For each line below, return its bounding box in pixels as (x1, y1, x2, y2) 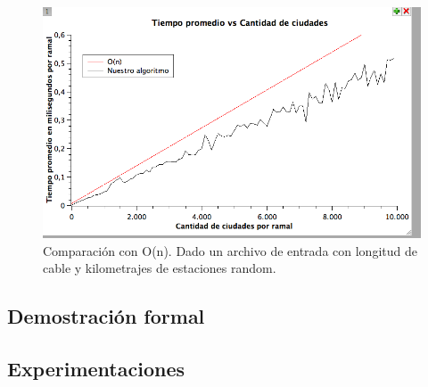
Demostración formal (7, 302, 205, 330)
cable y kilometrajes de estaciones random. (43, 259, 276, 277)
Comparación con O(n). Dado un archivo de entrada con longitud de (43, 241, 417, 259)
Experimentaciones (7, 355, 185, 383)
